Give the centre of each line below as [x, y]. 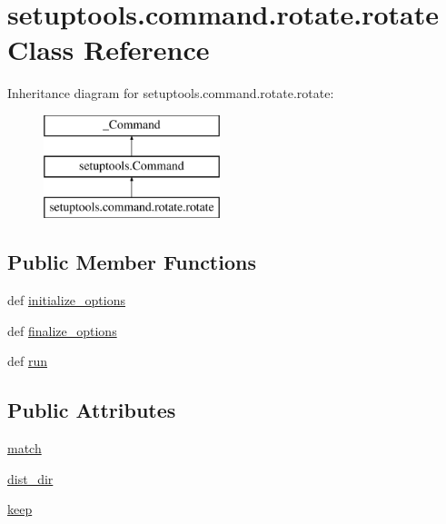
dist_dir [30, 478]
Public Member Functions [132, 262]
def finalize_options [62, 330]
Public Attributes [92, 410]
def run [28, 361]
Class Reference [109, 49]
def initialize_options [66, 300]
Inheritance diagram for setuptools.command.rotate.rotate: [171, 93]
